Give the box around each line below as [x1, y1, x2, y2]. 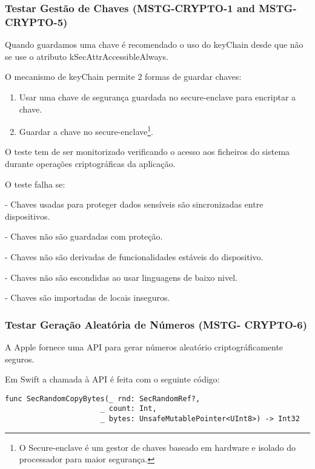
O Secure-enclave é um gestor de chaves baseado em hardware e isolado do [19, 441, 296, 453]
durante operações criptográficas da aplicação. [5, 157, 176, 169]
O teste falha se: [5, 177, 65, 190]
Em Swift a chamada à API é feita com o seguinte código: [5, 373, 220, 385]
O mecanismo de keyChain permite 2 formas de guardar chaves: [5, 70, 242, 83]
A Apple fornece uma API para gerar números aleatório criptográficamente [5, 340, 283, 353]
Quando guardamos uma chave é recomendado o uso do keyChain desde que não [5, 38, 303, 51]
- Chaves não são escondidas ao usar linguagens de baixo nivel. [5, 271, 237, 283]
